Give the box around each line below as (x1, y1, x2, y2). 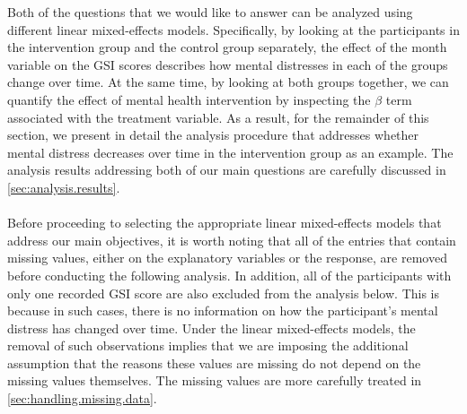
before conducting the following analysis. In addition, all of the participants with (7, 265, 452, 284)
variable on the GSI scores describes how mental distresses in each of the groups (7, 55, 448, 73)
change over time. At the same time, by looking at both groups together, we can (7, 73, 449, 91)
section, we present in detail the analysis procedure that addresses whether (7, 125, 419, 144)
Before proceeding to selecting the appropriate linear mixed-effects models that (7, 213, 442, 232)
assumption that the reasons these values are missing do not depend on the (7, 353, 421, 372)
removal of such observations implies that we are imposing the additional (7, 336, 409, 355)
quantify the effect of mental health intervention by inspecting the (7, 90, 371, 108)
